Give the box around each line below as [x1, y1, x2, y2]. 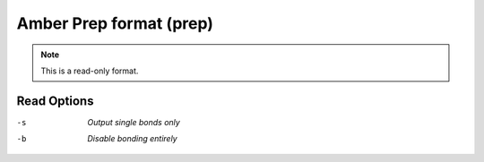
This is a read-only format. [40, 65, 139, 76]
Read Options [16, 93, 94, 108]
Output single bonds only [87, 116, 181, 127]
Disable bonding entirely [87, 133, 178, 144]
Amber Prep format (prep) [16, 13, 214, 33]
